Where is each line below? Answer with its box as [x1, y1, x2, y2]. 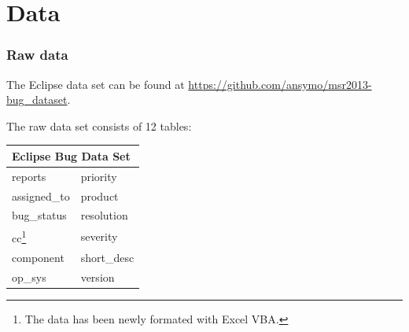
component [12, 249, 64, 265]
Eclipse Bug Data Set [12, 147, 131, 164]
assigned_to [12, 187, 70, 204]
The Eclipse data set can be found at [6, 76, 185, 92]
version [80, 268, 115, 285]
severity [80, 228, 118, 245]
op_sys [12, 268, 46, 285]
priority [80, 168, 117, 184]
